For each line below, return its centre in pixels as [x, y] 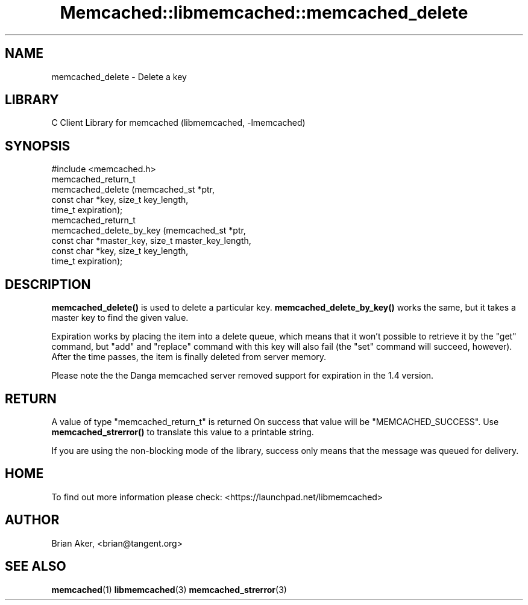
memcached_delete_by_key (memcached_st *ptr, [149, 231]
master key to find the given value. [120, 318]
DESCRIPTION [48, 284]
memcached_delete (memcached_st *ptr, [133, 190]
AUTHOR [32, 520]
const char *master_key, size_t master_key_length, [151, 241]
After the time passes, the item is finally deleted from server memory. [189, 357]
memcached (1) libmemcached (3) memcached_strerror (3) [169, 589]
